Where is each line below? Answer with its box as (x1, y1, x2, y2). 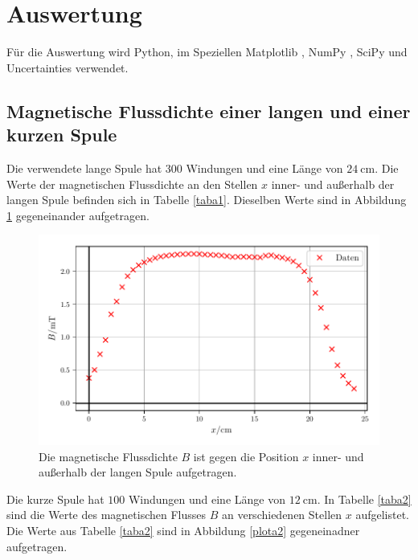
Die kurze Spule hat (6, 490, 104, 507)
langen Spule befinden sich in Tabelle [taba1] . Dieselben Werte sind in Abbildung (6, 191, 407, 208)
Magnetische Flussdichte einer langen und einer (6, 98, 411, 123)
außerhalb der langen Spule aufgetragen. (39, 464, 237, 480)
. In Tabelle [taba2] (317, 490, 412, 507)
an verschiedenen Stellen (221, 506, 342, 523)
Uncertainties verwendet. (6, 59, 129, 76)
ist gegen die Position (193, 448, 299, 464)
